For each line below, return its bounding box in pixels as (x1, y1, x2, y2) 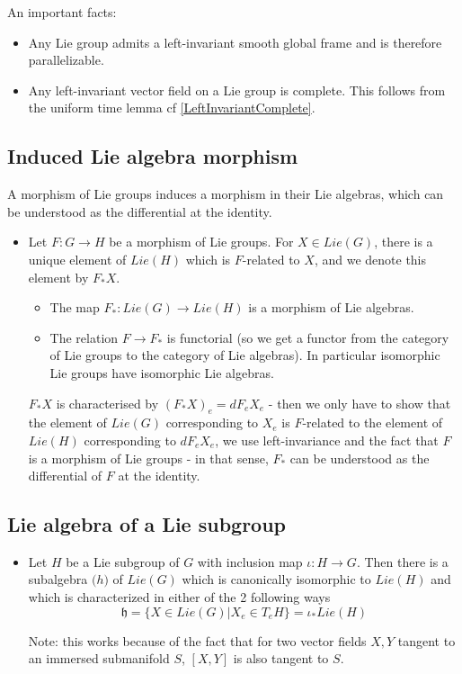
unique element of (28, 249, 127, 268)
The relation (49, 328, 119, 346)
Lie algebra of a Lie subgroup (7, 510, 287, 538)
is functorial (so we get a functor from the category (166, 328, 449, 346)
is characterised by (56, 393, 159, 412)
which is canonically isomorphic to (182, 570, 371, 589)
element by (28, 267, 89, 286)
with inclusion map (197, 552, 303, 571)
